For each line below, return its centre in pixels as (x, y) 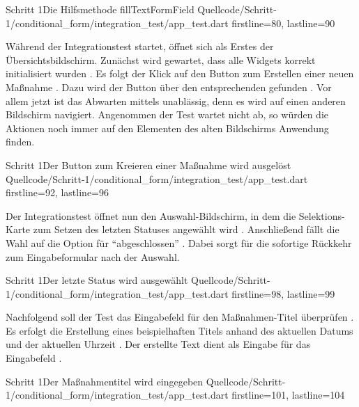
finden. (20, 142)
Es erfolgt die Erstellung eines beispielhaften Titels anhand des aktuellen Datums (179, 330)
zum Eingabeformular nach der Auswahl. (93, 256)
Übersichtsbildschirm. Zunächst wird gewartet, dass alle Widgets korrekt (161, 59)
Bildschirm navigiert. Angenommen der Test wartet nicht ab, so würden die (167, 114)
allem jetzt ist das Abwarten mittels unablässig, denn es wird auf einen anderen (176, 101)
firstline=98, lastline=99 (283, 293)
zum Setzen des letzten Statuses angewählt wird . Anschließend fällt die (186, 229)
